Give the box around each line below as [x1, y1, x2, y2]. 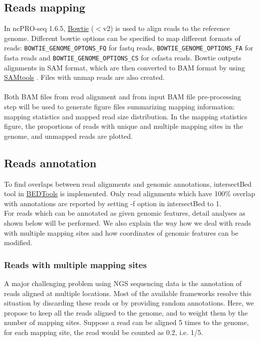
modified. [4, 237, 32, 248]
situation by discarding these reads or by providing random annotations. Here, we [4, 298, 254, 308]
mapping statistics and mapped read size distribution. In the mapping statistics [4, 111, 248, 121]
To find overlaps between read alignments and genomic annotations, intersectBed [4, 178, 252, 189]
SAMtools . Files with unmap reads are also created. [4, 72, 165, 82]
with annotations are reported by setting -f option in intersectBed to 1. [4, 198, 222, 208]
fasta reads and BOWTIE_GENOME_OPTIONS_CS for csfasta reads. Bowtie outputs [4, 52, 242, 63]
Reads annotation [4, 155, 97, 170]
